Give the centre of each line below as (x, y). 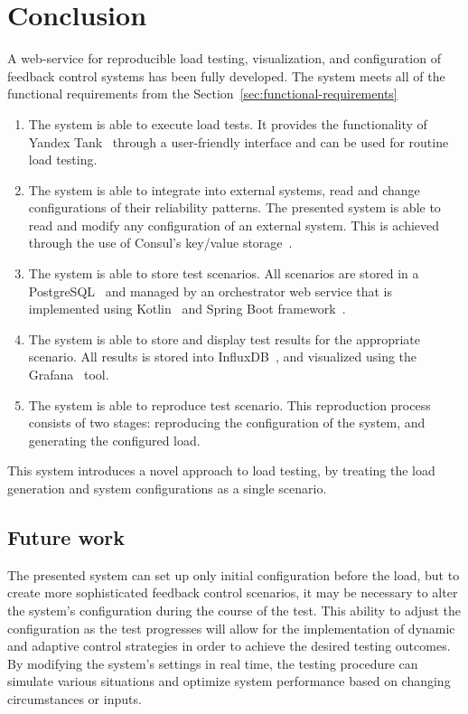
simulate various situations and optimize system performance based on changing (229, 681)
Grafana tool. (69, 375)
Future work (66, 536)
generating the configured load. (114, 440)
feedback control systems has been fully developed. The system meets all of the (226, 75)
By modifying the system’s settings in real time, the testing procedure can (213, 663)
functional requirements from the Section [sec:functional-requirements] (202, 94)
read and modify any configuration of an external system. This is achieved (234, 225)
